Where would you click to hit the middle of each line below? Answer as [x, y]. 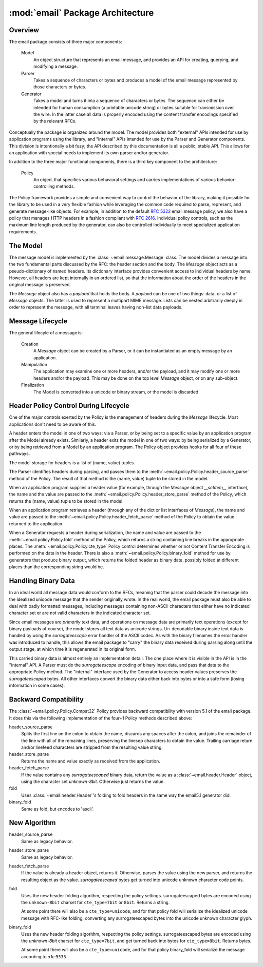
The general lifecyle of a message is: [46, 333]
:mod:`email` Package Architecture [82, 13]
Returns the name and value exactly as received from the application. [91, 761]
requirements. [23, 231]
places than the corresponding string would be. [56, 567]
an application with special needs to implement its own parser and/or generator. [89, 153]
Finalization [33, 385]
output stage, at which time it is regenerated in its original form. [73, 649]
